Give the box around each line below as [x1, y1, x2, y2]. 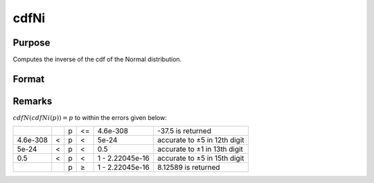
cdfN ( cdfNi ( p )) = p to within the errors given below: [12, 113, 168, 121]
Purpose [12, 37, 51, 49]
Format [12, 73, 45, 85]
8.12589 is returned [157, 163, 221, 173]
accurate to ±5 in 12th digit [157, 135, 245, 145]
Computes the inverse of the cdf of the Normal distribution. [12, 55, 182, 64]
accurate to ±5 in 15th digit [157, 153, 244, 163]
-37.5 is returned [157, 126, 211, 136]
